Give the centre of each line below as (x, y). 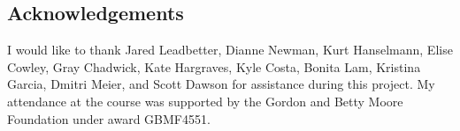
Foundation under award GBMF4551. (109, 118)
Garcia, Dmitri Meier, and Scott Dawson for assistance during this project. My (221, 84)
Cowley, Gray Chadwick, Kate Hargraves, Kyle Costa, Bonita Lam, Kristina (214, 66)
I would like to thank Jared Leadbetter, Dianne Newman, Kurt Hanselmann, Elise (230, 50)
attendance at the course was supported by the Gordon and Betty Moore (205, 101)
